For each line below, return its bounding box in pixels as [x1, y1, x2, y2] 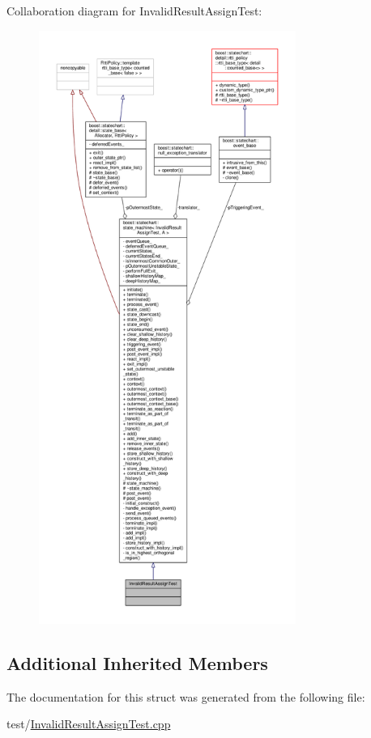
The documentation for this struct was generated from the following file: [6, 688, 365, 705]
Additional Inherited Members [6, 650, 268, 675]
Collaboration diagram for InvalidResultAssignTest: [6, 2, 262, 19]
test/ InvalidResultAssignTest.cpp [6, 715, 171, 732]
